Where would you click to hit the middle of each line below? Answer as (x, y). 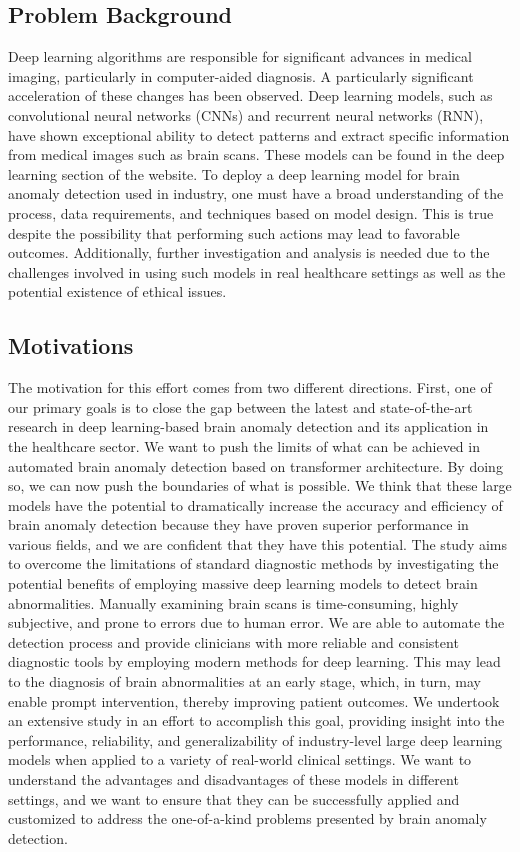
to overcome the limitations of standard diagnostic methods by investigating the (253, 563)
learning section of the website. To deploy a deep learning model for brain (234, 173)
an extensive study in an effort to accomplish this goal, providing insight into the (256, 720)
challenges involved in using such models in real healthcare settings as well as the (257, 271)
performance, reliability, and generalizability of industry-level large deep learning (255, 739)
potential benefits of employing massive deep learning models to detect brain (243, 583)
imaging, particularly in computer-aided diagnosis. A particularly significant (241, 75)
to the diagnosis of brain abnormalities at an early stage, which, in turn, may (244, 681)
